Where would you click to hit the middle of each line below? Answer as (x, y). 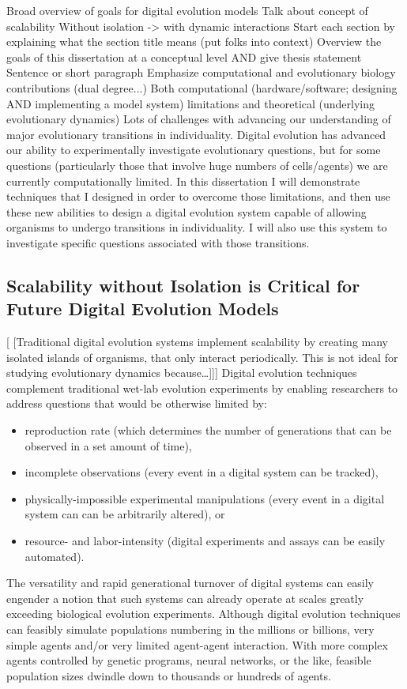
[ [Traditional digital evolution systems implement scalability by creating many (198, 342)
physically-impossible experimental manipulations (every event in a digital (205, 498)
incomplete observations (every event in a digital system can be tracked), (202, 472)
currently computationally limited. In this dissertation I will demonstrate (183, 181)
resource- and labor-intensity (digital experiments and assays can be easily (205, 541)
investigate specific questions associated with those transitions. (158, 242)
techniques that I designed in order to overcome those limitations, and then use (198, 196)
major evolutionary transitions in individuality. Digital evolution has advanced (196, 134)
